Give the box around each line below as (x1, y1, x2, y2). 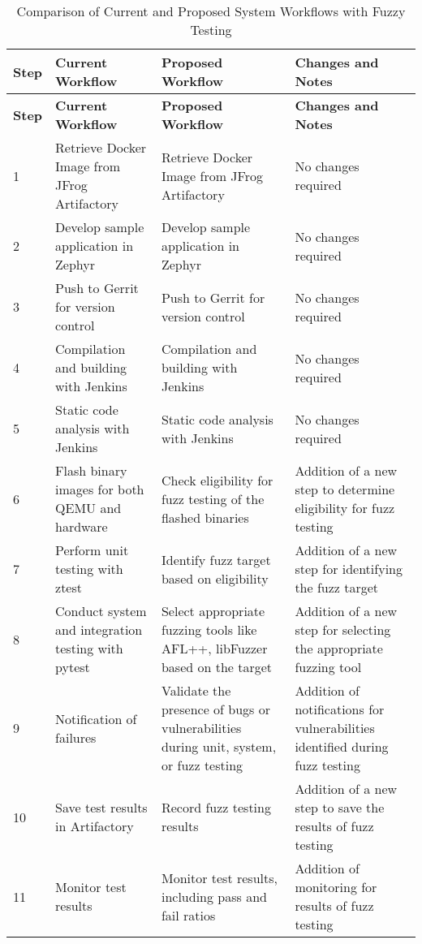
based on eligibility (161, 568, 269, 588)
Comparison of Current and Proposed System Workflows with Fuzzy (16, 2, 406, 20)
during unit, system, (161, 737, 277, 756)
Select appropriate (161, 601, 265, 620)
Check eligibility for (161, 470, 273, 489)
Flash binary (55, 461, 127, 480)
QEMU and (55, 498, 122, 517)
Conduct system (55, 601, 147, 620)
